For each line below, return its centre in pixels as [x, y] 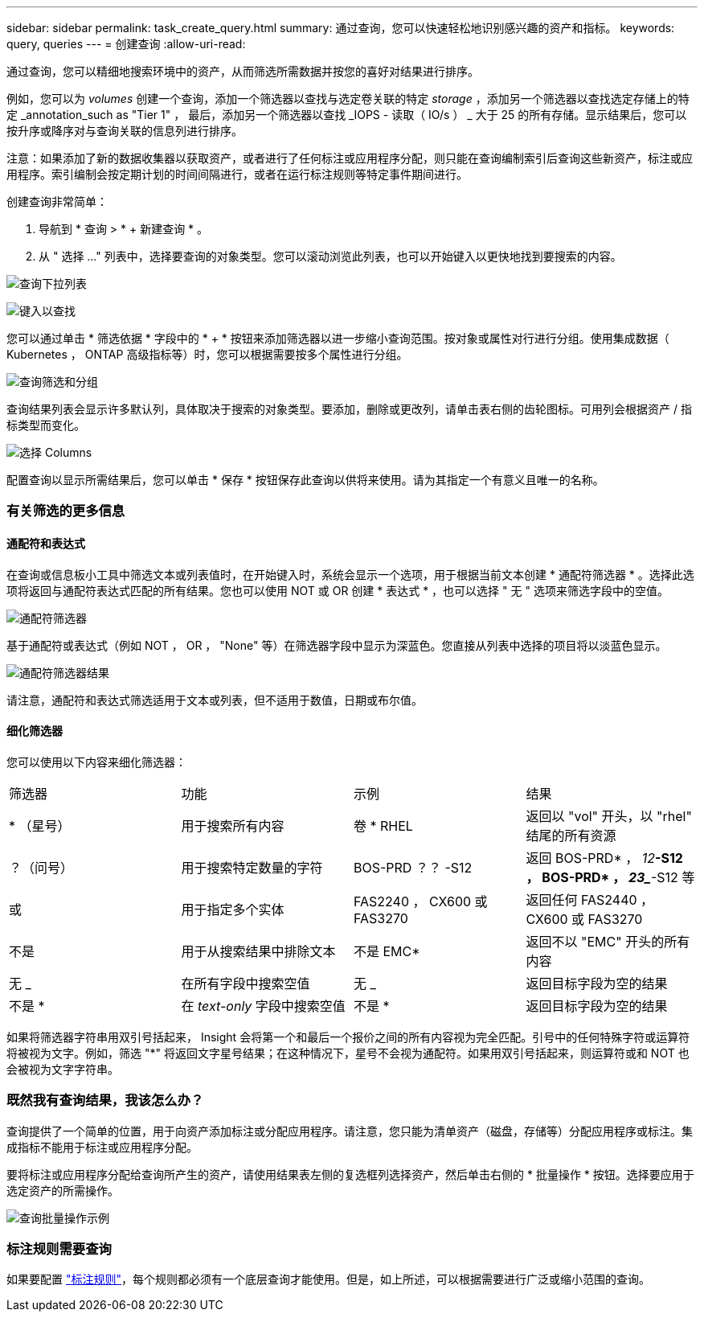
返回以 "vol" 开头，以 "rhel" [609, 816]
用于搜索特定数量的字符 [252, 867]
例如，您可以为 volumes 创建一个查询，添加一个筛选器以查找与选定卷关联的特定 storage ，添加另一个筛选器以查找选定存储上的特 [348, 99]
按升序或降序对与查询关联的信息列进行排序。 [125, 131]
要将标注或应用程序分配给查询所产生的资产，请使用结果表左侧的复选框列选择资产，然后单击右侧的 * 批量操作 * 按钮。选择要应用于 [350, 1174]
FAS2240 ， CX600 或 [421, 901]
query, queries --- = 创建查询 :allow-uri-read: [126, 44]
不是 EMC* [387, 951]
